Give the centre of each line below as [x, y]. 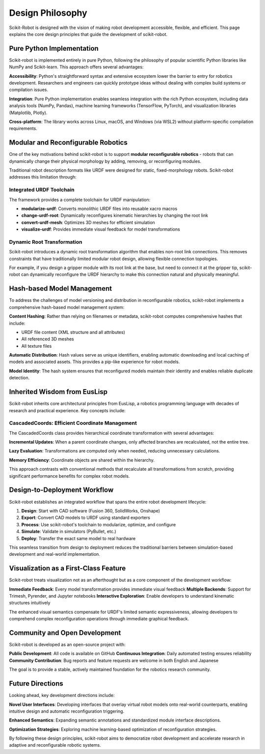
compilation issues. [29, 90]
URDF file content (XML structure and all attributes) [73, 332]
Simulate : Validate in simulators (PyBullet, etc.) [69, 532]
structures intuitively [30, 603]
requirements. [23, 128]
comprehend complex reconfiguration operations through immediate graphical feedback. [99, 619]
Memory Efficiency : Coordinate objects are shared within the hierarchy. [82, 460]
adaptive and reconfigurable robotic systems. [55, 745]
